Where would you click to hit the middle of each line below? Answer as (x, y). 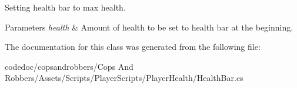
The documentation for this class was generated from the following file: (133, 47)
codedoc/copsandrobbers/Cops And (69, 66)
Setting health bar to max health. (65, 7)
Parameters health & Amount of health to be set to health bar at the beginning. (149, 27)
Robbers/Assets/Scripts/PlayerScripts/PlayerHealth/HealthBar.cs (124, 78)
